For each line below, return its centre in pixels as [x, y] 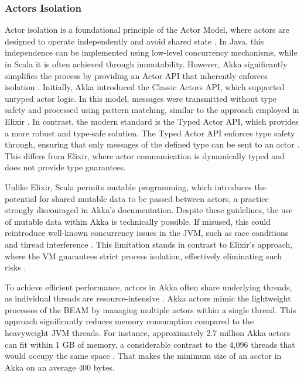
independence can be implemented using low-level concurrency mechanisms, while [151, 52]
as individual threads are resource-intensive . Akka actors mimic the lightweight [148, 298]
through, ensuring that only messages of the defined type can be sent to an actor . [152, 144]
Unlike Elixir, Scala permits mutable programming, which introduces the [135, 186]
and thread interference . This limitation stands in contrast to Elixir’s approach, [149, 244]
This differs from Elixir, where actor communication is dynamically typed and [145, 155]
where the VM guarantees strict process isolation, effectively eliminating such [144, 256]
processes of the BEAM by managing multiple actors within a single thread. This [151, 309]
